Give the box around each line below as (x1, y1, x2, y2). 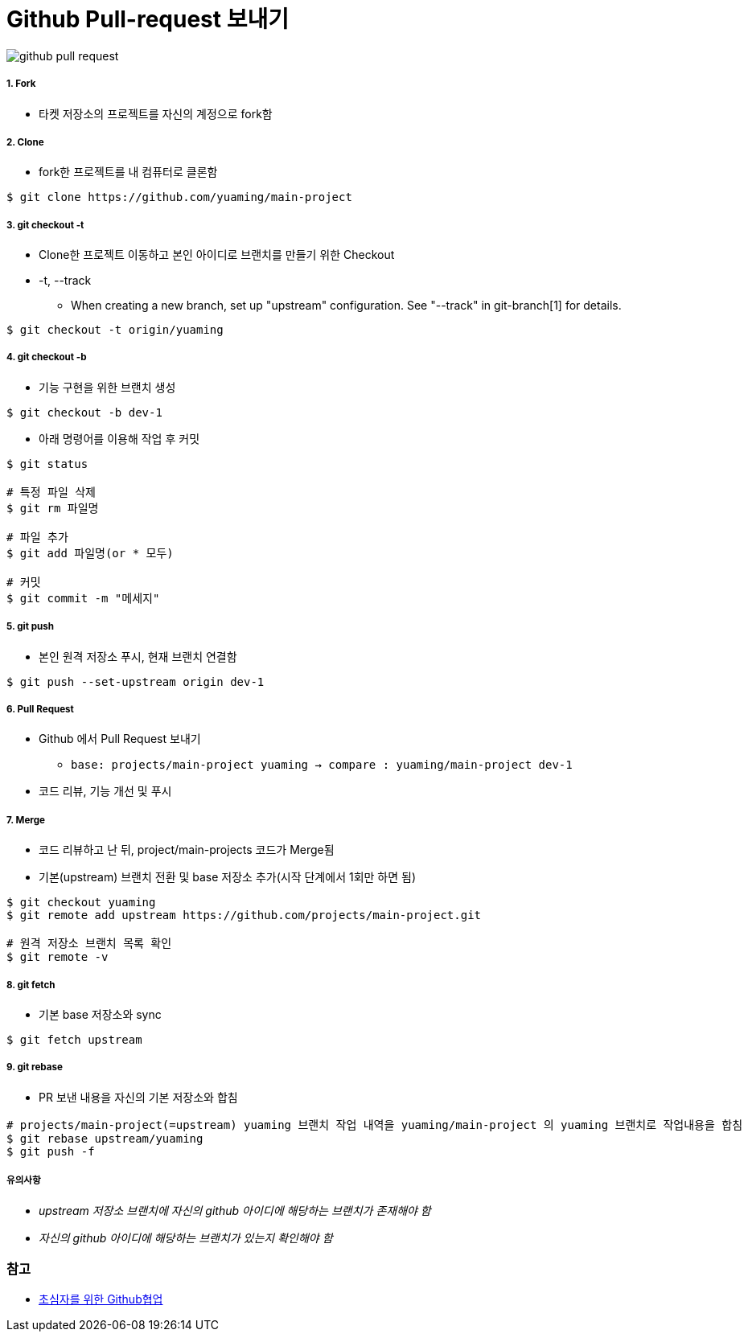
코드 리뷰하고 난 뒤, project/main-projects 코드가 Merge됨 (39, 843, 335, 857)
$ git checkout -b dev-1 (6, 405, 162, 419)
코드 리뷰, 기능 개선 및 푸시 (39, 784, 172, 798)
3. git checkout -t (6, 219, 84, 231)
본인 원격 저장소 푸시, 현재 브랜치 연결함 (39, 649, 237, 663)
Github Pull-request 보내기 (6, 6, 289, 33)
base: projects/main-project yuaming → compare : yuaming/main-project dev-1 (71, 758, 573, 772)
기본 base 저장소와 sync (39, 1008, 162, 1021)
